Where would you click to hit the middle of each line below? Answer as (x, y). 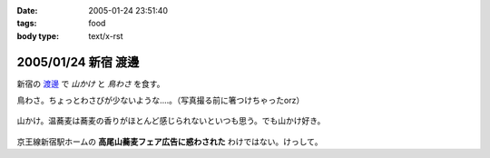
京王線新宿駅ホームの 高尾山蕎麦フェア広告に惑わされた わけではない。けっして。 (170, 142)
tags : (27, 24)
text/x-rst (106, 35)
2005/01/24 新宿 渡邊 (78, 62)
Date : (27, 10)
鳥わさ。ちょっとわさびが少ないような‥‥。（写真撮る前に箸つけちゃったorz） (161, 101)
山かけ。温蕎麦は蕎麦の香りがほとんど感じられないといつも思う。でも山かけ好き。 (171, 121)
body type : (38, 35)
